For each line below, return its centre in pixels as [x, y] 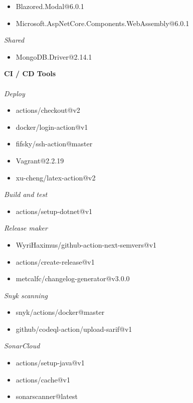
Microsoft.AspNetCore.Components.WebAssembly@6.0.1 [103, 23]
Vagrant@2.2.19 [40, 160]
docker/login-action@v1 [52, 127]
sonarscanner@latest [47, 396]
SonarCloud [22, 346]
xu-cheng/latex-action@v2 [56, 177]
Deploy [15, 93]
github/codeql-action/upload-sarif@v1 [74, 329]
